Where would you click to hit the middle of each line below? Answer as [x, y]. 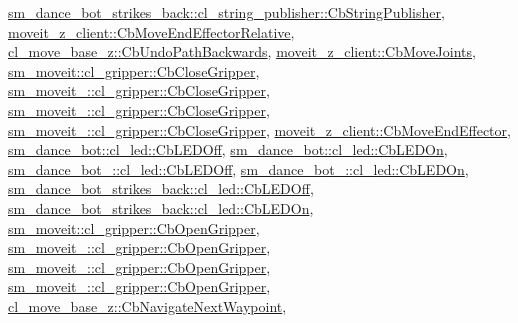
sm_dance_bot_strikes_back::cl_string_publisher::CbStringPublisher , [226, 12]
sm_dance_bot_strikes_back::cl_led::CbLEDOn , [161, 207]
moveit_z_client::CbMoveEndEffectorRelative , [151, 31]
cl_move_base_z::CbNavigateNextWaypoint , [147, 305]
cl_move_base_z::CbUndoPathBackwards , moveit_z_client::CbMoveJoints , [242, 51]
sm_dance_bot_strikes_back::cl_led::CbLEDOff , [161, 188]
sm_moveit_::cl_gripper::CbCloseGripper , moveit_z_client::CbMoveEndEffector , [259, 129]
